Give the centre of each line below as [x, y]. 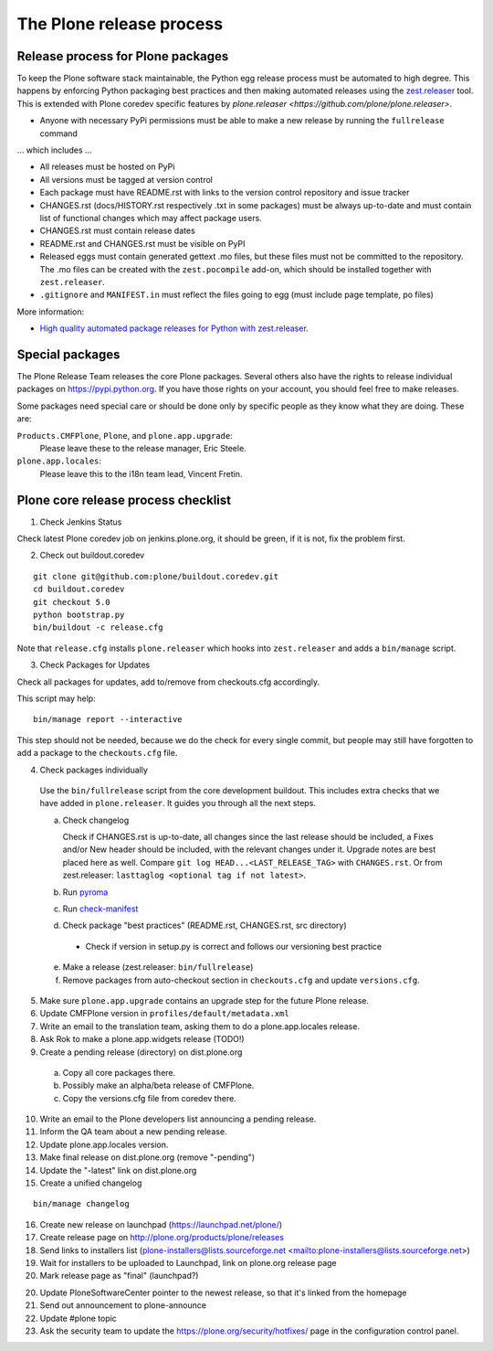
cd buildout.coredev [79, 589]
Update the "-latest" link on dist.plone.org [118, 1170]
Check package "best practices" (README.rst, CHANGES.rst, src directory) [205, 925]
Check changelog [96, 820]
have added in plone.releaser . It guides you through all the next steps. [178, 803]
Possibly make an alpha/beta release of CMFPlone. [158, 1085]
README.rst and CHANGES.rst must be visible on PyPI [142, 243]
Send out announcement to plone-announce [123, 1305]
